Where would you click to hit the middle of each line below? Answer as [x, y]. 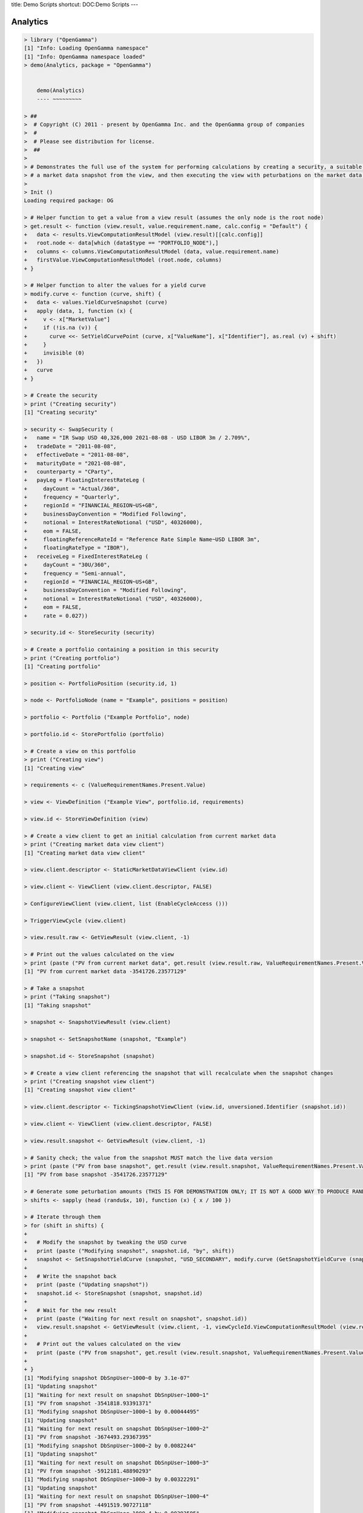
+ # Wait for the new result [70, 1310]
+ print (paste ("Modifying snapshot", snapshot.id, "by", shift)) [129, 1251]
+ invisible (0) [54, 353]
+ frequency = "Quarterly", [72, 497]
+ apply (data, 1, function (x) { [78, 311]
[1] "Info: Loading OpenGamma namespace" [86, 48]
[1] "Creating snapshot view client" [80, 1090]
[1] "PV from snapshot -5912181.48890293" [88, 1471]
